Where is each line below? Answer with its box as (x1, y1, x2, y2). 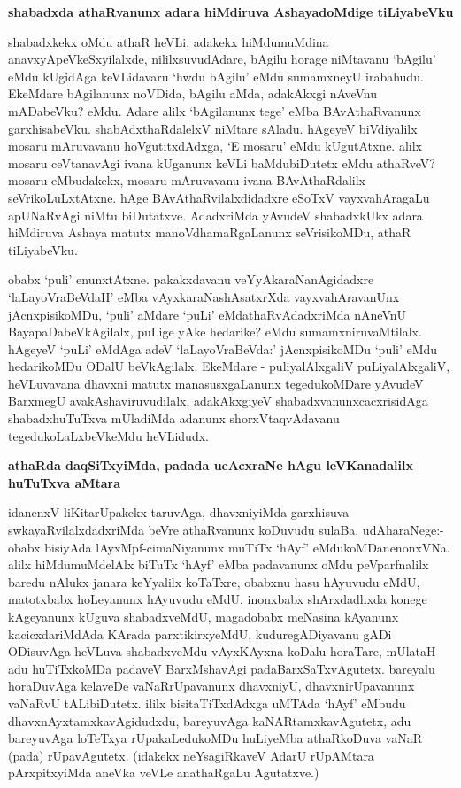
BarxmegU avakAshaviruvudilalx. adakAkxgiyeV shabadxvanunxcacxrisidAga (8, 391, 428, 410)
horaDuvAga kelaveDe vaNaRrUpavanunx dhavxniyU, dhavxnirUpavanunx (8, 676, 415, 695)
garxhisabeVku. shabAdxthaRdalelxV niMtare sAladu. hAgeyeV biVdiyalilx (8, 119, 418, 137)
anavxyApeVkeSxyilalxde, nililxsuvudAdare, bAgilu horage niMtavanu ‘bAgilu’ (8, 50, 436, 68)
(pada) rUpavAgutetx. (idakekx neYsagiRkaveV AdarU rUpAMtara (8, 746, 374, 764)
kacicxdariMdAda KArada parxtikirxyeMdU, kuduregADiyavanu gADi (8, 624, 392, 643)
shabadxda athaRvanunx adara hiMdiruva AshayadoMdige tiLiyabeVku (8, 3, 454, 20)
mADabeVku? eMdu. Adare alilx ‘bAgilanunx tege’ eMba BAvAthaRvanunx (8, 101, 421, 120)
